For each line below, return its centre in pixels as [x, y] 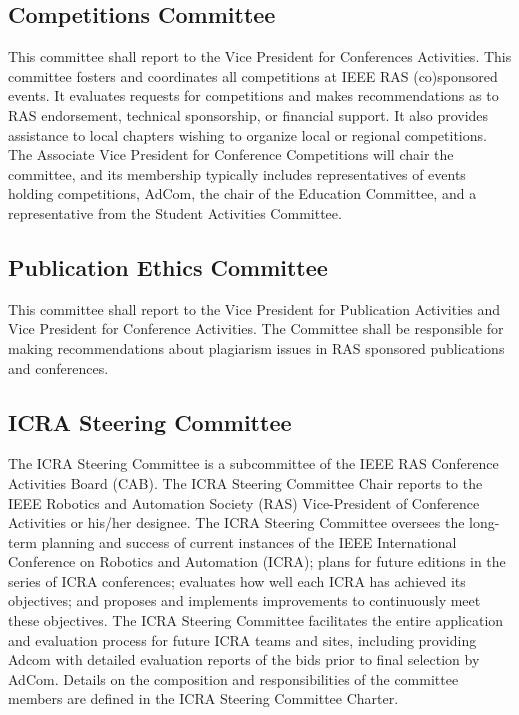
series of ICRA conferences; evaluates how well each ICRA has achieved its [237, 580]
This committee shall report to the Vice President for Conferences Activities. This [260, 56]
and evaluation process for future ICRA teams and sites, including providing [242, 639]
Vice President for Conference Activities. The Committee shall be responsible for [256, 328]
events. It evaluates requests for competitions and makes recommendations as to [253, 95]
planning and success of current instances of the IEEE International [249, 541]
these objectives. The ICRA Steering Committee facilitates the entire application [256, 620]
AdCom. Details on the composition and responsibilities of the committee [233, 678]
